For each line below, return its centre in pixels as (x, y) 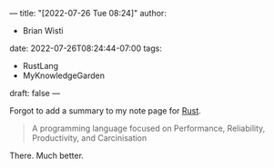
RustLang (41, 66)
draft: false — (35, 93)
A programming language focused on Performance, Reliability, (148, 128)
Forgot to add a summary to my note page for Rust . (106, 111)
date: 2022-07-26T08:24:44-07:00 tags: (86, 48)
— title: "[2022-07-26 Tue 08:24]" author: (88, 13)
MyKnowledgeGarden (63, 75)
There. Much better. (47, 155)
